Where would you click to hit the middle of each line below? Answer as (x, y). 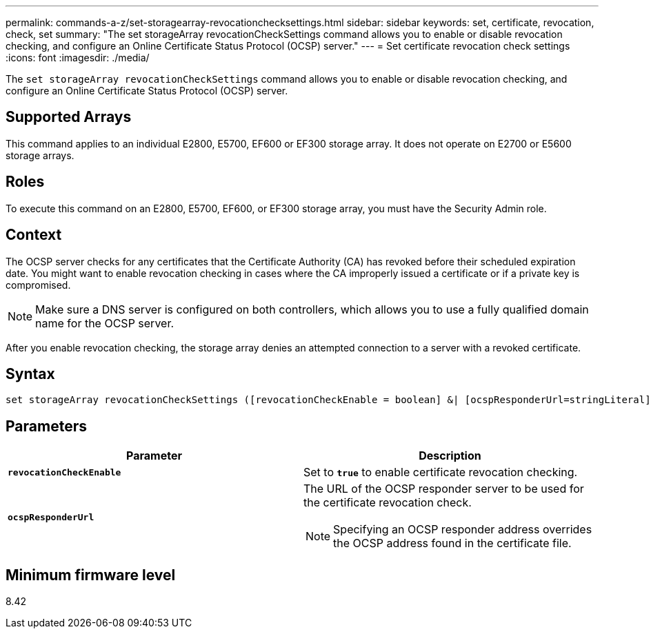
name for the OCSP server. (105, 323)
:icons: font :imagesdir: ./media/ (78, 58)
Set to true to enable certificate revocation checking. (441, 472)
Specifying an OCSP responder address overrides (463, 530)
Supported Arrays (69, 117)
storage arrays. (40, 155)
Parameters (46, 426)
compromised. (38, 285)
